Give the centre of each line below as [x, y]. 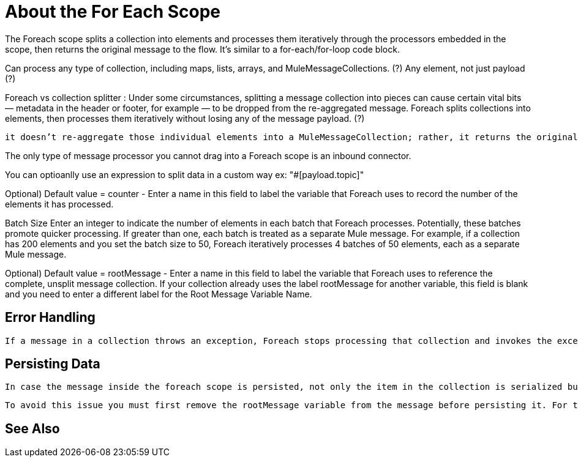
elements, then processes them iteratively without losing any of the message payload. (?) [185, 118]
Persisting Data [53, 364]
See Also [32, 428]
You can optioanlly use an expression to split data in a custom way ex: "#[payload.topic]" [185, 174]
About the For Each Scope [113, 12]
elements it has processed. [59, 204]
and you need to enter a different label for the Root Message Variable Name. [159, 294]
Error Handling [50, 318]
